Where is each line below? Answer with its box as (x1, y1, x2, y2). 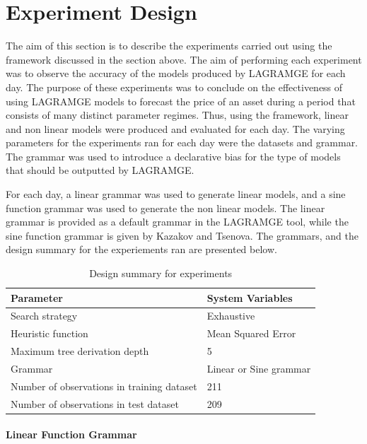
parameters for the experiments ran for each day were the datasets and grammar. (6, 135, 359, 150)
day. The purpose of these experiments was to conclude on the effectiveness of (6, 79, 343, 94)
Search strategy (11, 308, 78, 323)
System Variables (206, 290, 293, 305)
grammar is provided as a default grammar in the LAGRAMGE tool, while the (6, 214, 349, 229)
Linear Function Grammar (6, 427, 137, 442)
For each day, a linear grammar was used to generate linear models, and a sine (6, 187, 346, 201)
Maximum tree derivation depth (11, 344, 149, 358)
